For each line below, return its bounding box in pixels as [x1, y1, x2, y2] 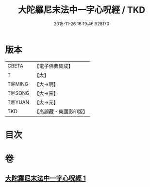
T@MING [7, 81, 29, 87]
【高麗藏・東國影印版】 [34, 108, 88, 115]
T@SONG [7, 89, 30, 96]
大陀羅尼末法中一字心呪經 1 [5, 174, 86, 183]
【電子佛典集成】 [34, 63, 74, 69]
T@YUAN [7, 99, 30, 105]
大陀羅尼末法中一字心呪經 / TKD [17, 4, 146, 16]
